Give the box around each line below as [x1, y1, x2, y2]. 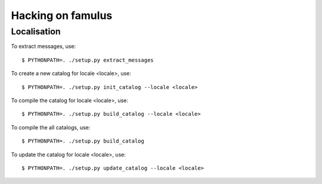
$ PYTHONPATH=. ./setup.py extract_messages [21, 56, 154, 64]
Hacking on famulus [11, 9, 113, 22]
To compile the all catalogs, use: [11, 123, 91, 131]
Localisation [11, 26, 61, 37]
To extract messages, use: [11, 43, 76, 50]
